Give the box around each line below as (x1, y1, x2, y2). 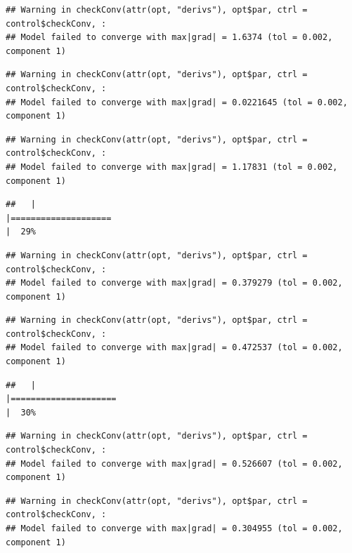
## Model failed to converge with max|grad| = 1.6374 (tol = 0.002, (6, 32, 333, 43)
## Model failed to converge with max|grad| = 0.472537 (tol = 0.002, (6, 342, 343, 353)
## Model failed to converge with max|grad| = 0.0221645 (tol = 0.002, (6, 97, 348, 107)
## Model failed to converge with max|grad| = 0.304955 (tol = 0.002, (6, 524, 343, 533)
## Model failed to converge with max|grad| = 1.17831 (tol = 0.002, (6, 161, 338, 172)
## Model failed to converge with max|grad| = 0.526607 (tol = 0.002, (6, 458, 343, 469)
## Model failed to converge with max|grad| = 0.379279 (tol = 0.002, (6, 278, 343, 288)
